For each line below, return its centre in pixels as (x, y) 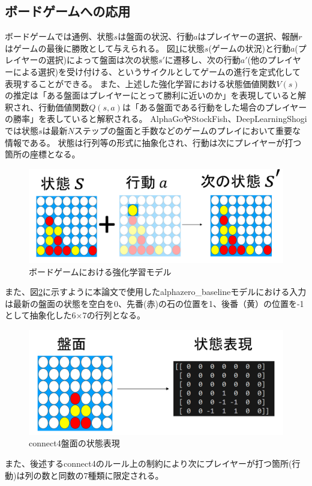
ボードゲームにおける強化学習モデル (100, 271)
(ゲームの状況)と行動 (249, 48)
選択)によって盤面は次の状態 (102, 60)
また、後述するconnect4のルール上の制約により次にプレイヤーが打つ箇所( (148, 463)
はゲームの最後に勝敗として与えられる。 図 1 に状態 (105, 48)
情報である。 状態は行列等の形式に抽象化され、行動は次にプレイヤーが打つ (153, 142)
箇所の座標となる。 (43, 154)
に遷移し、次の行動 (202, 60)
